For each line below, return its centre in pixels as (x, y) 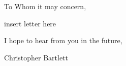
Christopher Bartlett (36, 57)
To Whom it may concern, (45, 6)
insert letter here (30, 23)
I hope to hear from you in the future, (63, 40)
